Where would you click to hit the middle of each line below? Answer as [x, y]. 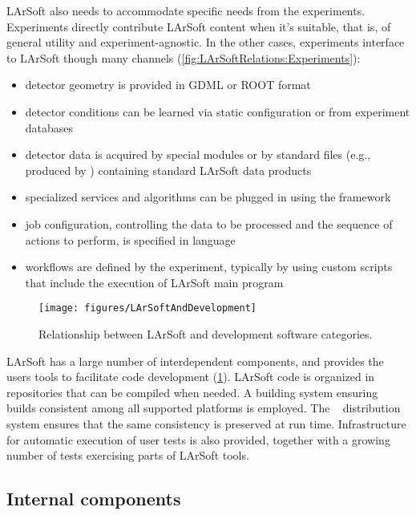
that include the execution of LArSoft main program [154, 282]
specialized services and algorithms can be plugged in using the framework [208, 197]
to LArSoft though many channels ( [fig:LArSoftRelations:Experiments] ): [184, 57]
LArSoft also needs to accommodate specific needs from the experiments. [186, 10]
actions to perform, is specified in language [130, 239]
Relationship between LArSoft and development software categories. [206, 333]
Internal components [94, 499]
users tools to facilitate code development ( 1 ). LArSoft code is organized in [191, 377]
